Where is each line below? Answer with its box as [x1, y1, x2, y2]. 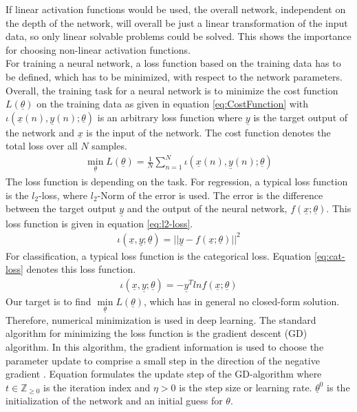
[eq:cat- [314, 248, 345, 262]
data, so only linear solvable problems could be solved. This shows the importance [6, 29, 351, 43]
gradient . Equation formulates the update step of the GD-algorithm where [6, 367, 322, 381]
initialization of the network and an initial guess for [6, 393, 223, 408]
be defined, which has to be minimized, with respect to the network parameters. [6, 69, 343, 83]
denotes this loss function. [26, 262, 136, 276]
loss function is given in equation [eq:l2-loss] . [6, 216, 193, 230]
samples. [91, 138, 127, 153]
